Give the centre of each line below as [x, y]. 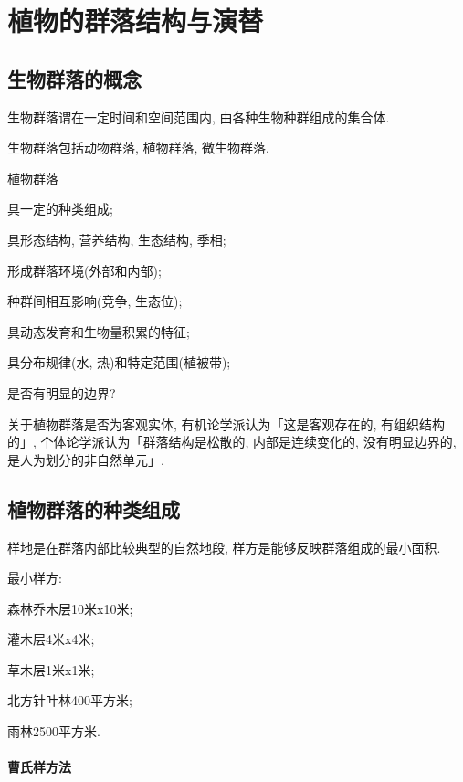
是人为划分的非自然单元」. [86, 459]
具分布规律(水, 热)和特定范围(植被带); [119, 362]
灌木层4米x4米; [51, 639]
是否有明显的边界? [62, 392]
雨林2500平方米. [54, 731]
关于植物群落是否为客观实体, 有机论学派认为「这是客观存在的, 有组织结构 [226, 423]
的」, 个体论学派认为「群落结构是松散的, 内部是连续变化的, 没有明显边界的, [232, 442]
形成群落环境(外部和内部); [84, 270]
